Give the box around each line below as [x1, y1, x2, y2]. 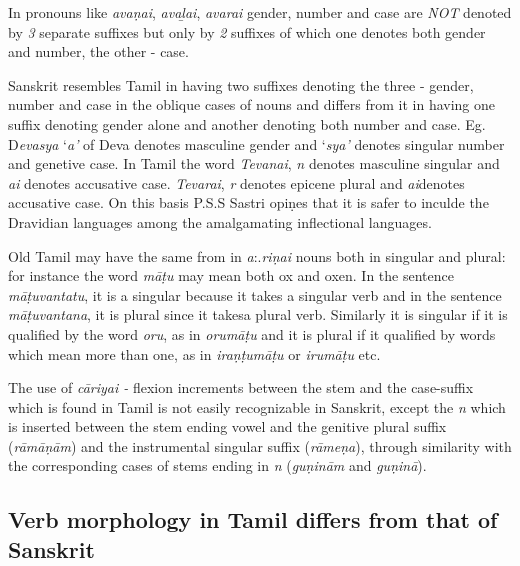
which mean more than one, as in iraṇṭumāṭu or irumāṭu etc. [8, 343, 381, 364]
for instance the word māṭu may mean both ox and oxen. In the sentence [8, 265, 454, 286]
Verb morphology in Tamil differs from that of [8, 504, 498, 535]
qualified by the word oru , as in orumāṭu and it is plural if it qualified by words [8, 323, 496, 344]
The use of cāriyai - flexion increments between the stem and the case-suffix [8, 377, 474, 398]
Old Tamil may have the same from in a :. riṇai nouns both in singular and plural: [8, 245, 506, 266]
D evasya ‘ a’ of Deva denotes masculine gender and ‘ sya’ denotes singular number [8, 133, 505, 154]
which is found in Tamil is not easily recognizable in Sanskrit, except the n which [8, 396, 506, 417]
